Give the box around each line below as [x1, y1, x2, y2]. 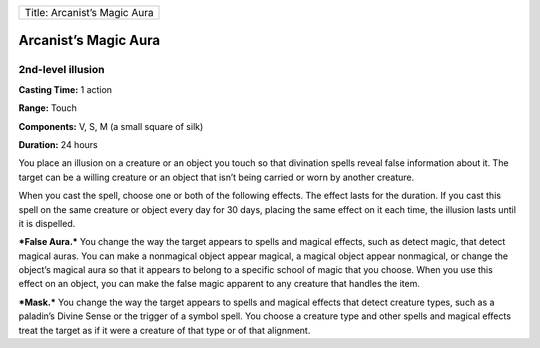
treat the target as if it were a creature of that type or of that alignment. [18, 324, 311, 336]
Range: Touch [18, 102, 77, 114]
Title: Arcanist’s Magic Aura [24, 6, 154, 19]
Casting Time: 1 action [18, 83, 113, 95]
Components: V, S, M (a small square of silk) [18, 120, 204, 132]
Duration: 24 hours [18, 138, 99, 150]
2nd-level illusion [18, 63, 105, 77]
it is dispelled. [18, 217, 76, 229]
